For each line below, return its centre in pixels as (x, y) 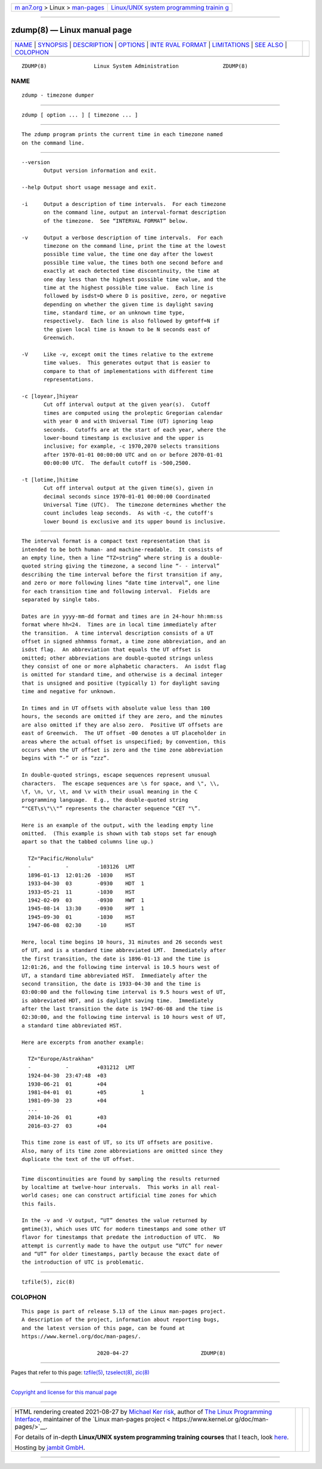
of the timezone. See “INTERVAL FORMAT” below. (116, 221)
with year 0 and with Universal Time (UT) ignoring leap (129, 421)
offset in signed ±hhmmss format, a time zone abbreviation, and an (124, 641)
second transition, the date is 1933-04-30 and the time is (111, 984)
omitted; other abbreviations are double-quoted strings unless (118, 658)
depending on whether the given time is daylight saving (129, 304)
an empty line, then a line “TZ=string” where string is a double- (122, 558)
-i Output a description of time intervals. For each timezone (124, 204)
